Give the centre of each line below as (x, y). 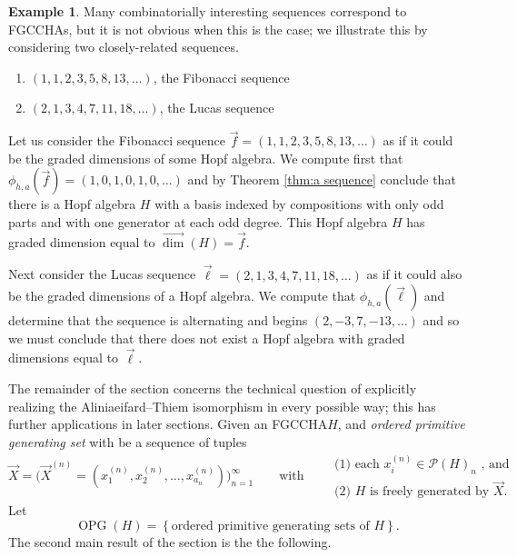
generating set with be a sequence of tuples (128, 441)
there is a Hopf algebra (72, 204)
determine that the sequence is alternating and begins (158, 320)
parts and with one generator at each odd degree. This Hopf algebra (198, 221)
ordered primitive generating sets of (270, 527)
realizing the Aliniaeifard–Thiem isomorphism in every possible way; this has (222, 406)
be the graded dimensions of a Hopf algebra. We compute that (182, 296)
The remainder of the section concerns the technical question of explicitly (213, 388)
